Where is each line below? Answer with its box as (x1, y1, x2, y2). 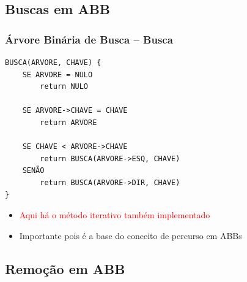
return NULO (40, 82, 89, 91)
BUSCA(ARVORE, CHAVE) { (5, 58, 101, 67)
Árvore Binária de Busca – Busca (5, 31, 173, 47)
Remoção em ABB (5, 259, 125, 278)
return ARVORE (40, 118, 97, 127)
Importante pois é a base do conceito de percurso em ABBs (19, 229, 242, 242)
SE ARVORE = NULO (22, 70, 93, 79)
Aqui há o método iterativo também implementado (19, 208, 210, 221)
